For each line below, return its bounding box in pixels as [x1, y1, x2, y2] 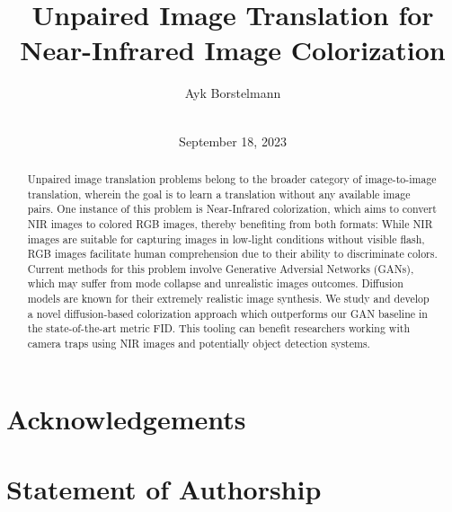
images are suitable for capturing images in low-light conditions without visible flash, [27, 231, 425, 246]
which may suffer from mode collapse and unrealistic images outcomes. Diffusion [27, 276, 403, 291]
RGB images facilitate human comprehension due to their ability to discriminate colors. [27, 246, 438, 261]
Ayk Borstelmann [184, 84, 281, 102]
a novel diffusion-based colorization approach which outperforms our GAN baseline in [27, 305, 428, 321]
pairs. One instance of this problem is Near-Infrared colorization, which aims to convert [27, 201, 437, 216]
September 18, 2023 [179, 131, 287, 150]
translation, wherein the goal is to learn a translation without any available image [27, 186, 411, 201]
